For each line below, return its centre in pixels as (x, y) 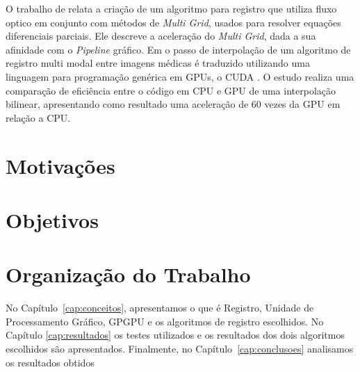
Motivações (60, 165)
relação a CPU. (38, 117)
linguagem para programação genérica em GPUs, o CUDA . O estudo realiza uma (180, 76)
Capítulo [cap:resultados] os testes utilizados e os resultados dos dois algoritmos (175, 335)
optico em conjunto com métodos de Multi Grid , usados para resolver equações (173, 22)
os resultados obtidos (50, 362)
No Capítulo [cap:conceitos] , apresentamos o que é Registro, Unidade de (160, 308)
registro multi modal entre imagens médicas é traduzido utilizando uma (158, 63)
